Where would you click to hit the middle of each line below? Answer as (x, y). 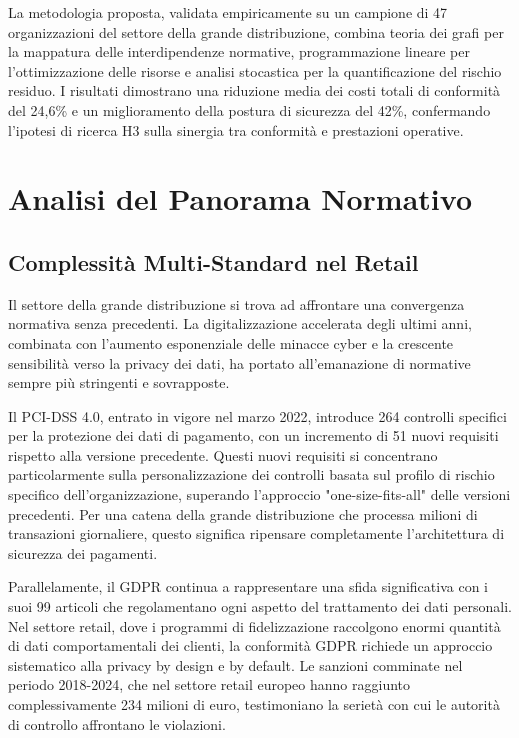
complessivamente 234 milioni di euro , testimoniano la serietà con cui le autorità (254, 704)
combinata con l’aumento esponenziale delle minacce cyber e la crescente (231, 342)
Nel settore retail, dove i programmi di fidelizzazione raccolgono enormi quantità (254, 625)
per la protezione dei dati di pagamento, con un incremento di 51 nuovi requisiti (253, 435)
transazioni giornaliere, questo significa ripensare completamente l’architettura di (256, 533)
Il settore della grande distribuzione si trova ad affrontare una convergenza (236, 303)
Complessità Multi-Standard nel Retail (213, 261)
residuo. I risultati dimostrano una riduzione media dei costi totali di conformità (254, 90)
